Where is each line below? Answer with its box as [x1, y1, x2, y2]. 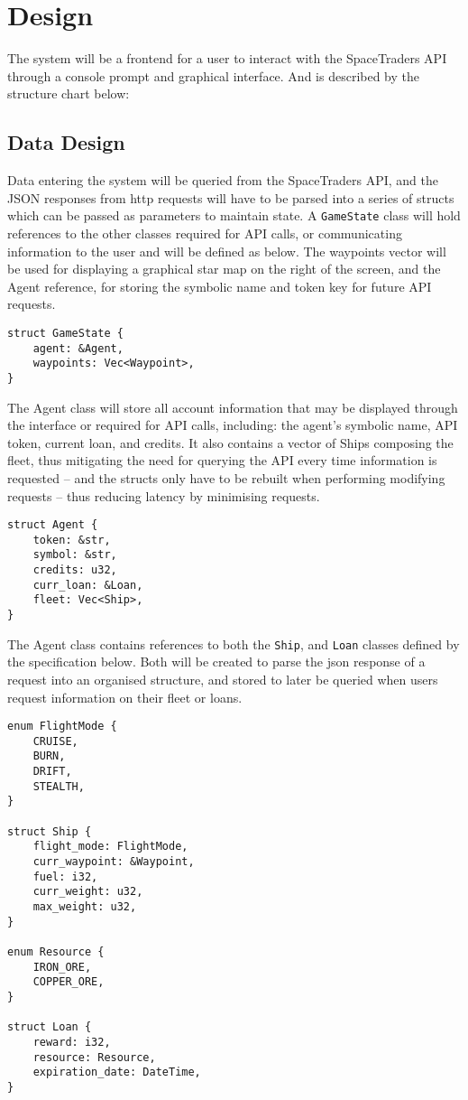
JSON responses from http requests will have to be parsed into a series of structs [7, 188, 454, 207]
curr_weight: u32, [32, 885, 143, 899]
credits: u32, [32, 564, 117, 577]
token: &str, [32, 533, 111, 546]
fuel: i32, [32, 870, 98, 883]
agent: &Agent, [32, 341, 124, 355]
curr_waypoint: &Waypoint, [32, 855, 195, 869]
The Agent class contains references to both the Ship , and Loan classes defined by [7, 634, 460, 653]
